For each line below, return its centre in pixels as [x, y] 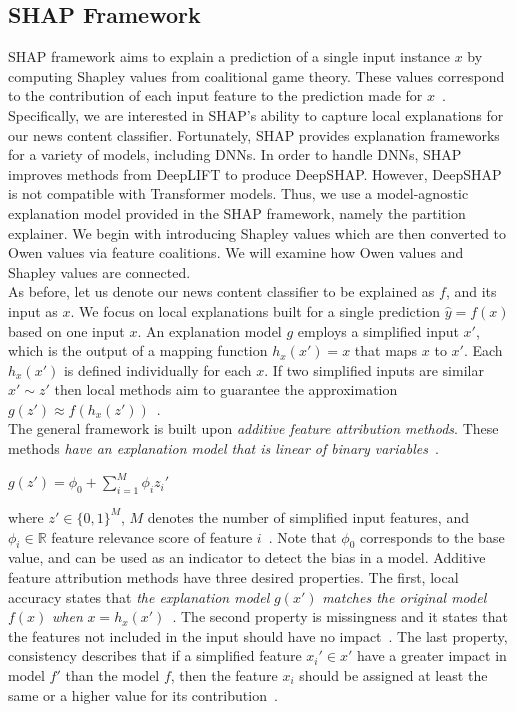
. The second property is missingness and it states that [340, 616]
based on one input [66, 330]
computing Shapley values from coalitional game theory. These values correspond [256, 75]
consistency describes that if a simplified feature [155, 655]
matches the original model [404, 596]
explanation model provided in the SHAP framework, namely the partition [237, 212]
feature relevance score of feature [152, 536]
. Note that [302, 536]
